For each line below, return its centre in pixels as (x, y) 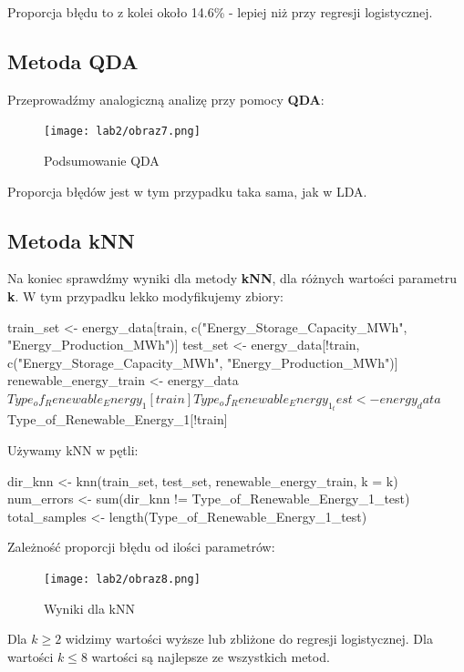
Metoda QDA (73, 61)
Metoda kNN (71, 240)
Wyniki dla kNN (89, 608)
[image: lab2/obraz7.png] (122, 132)
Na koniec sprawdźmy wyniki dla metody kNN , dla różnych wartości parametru (232, 278)
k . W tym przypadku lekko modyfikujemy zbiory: (146, 296)
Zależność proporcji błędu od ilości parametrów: (141, 547)
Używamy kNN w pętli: (73, 450)
